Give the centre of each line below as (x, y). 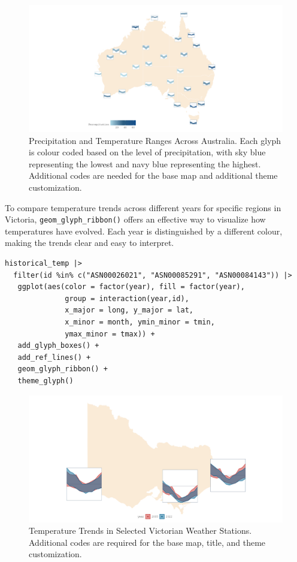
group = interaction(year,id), (127, 298)
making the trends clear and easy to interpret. (90, 243)
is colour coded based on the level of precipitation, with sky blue (147, 152)
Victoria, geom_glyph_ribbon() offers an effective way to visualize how (135, 219)
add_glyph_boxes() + (58, 346)
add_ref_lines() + (54, 357)
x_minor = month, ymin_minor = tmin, (140, 322)
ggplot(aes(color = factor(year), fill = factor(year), (131, 287)
